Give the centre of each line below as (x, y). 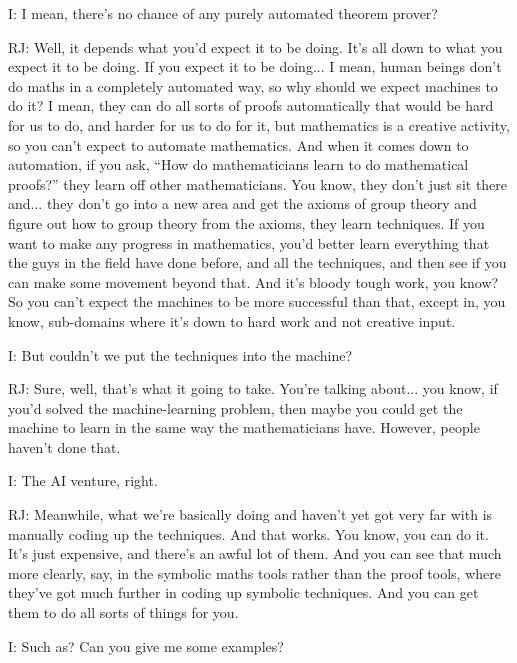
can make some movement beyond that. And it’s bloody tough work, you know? (253, 281)
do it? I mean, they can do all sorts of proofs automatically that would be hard (251, 105)
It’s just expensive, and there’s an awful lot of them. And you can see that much (255, 553)
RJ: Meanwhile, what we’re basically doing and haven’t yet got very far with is (250, 514)
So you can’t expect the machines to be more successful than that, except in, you (257, 301)
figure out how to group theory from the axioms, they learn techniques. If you (246, 222)
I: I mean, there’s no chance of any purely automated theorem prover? (223, 13)
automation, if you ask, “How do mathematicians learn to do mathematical (238, 164)
